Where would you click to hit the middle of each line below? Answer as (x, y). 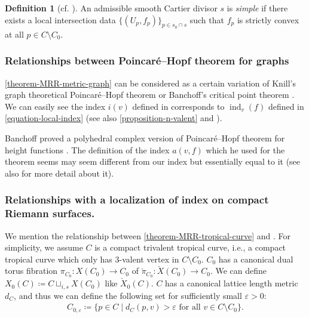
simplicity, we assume (44, 247)
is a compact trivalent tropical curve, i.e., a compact (190, 247)
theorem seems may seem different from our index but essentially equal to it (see (153, 161)
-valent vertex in (149, 259)
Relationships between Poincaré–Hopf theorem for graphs (147, 61)
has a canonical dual (256, 259)
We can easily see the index (55, 106)
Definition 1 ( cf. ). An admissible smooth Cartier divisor (111, 8)
